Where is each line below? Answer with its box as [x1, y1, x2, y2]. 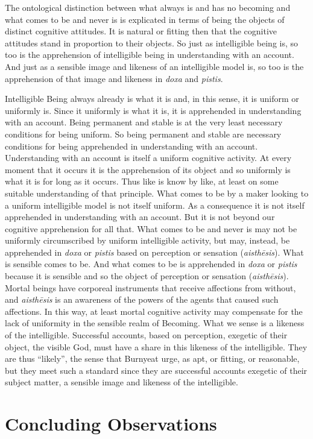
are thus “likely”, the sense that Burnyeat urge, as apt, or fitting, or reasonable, [5, 352, 300, 365]
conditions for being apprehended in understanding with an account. [5, 139, 258, 152]
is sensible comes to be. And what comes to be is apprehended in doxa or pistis [5, 257, 297, 270]
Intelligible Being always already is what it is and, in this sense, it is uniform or [5, 92, 299, 105]
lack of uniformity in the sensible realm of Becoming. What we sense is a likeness [5, 317, 305, 329]
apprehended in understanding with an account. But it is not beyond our [5, 210, 275, 223]
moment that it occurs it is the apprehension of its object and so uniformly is [5, 163, 291, 175]
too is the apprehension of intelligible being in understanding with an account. [5, 48, 294, 61]
